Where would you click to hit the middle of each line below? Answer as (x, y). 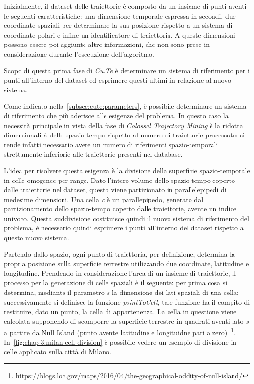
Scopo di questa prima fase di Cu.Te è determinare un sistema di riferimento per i (127, 70)
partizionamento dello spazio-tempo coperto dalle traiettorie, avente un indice (120, 209)
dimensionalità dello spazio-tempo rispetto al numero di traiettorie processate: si (124, 135)
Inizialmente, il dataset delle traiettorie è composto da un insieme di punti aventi (125, 6)
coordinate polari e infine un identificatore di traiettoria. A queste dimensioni (120, 34)
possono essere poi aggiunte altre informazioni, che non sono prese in (107, 44)
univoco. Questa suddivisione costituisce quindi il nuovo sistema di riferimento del (127, 218)
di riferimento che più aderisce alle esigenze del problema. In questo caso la (116, 115)
